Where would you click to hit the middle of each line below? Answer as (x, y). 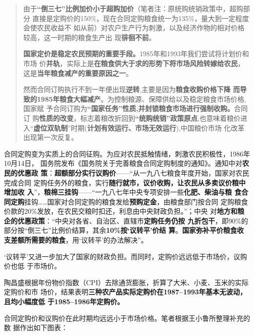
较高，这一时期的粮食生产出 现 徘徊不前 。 (89, 37)
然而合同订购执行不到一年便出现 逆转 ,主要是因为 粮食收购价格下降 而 (132, 89)
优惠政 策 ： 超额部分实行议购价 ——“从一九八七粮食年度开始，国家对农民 (133, 172)
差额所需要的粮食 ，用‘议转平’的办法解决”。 (79, 240)
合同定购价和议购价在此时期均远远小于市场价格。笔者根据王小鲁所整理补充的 (127, 318)
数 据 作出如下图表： (36, 327)
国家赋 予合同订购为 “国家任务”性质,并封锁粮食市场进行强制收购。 (128, 108)
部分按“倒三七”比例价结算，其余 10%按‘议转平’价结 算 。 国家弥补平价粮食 (121, 230)
